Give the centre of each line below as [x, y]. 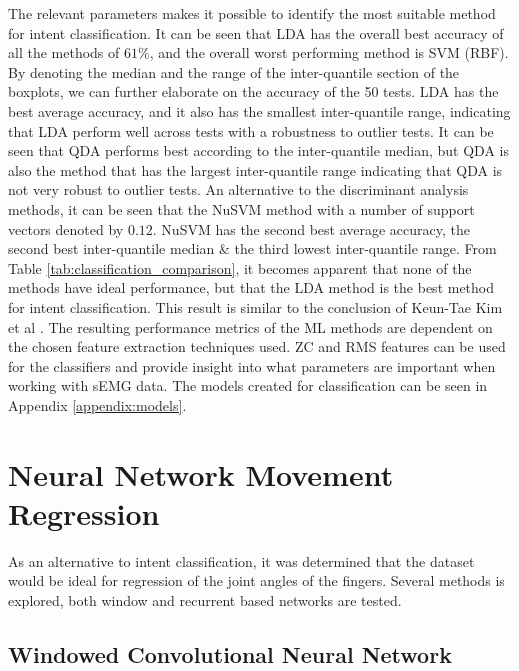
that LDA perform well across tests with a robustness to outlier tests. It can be [251, 130]
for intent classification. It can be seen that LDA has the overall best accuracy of [256, 32]
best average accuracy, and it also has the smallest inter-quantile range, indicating [259, 110]
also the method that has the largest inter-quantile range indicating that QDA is [255, 169]
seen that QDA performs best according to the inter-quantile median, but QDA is [258, 150]
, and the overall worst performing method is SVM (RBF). [329, 52]
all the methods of [64, 52]
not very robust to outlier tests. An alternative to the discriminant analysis [238, 189]
